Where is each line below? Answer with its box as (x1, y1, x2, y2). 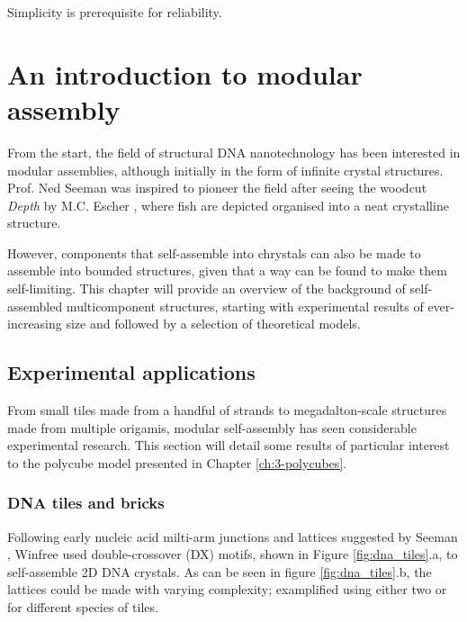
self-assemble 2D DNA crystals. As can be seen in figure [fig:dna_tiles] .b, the (7, 562, 432, 581)
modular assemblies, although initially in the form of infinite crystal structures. (7, 160, 444, 179)
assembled (7, 296, 63, 315)
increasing (7, 314, 62, 333)
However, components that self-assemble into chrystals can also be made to (7, 243, 421, 262)
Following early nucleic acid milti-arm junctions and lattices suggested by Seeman (7, 527, 458, 545)
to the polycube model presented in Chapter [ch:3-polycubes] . (7, 453, 347, 472)
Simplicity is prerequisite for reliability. (7, 3, 222, 21)
